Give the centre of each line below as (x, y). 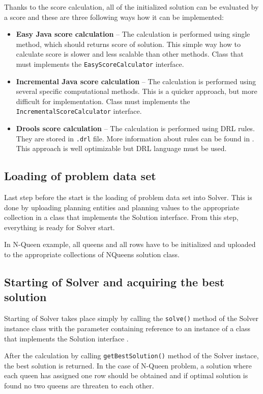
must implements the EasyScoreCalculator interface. (100, 64)
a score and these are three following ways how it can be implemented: (114, 17)
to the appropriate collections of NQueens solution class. (92, 254)
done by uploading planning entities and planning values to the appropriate (122, 207)
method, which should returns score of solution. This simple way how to (128, 44)
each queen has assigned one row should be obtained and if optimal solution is (126, 375)
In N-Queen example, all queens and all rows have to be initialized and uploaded (130, 244)
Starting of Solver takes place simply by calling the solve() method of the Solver (131, 318)
